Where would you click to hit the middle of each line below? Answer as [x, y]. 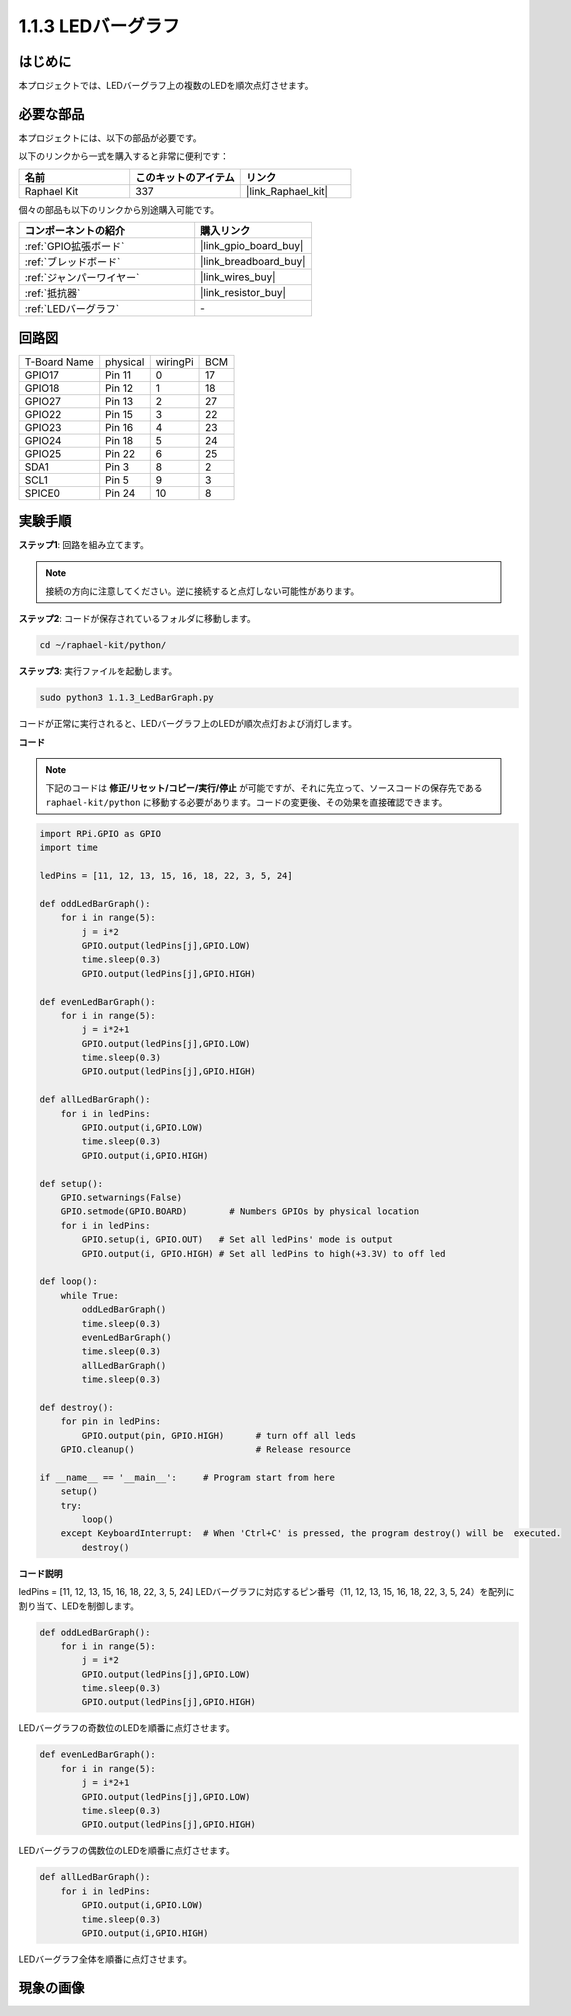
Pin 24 [120, 493]
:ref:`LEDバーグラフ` [72, 309]
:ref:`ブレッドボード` [72, 262]
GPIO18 [42, 388]
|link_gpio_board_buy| [252, 246]
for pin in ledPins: [111, 1421]
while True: [90, 1295]
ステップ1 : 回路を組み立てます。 [83, 545]
